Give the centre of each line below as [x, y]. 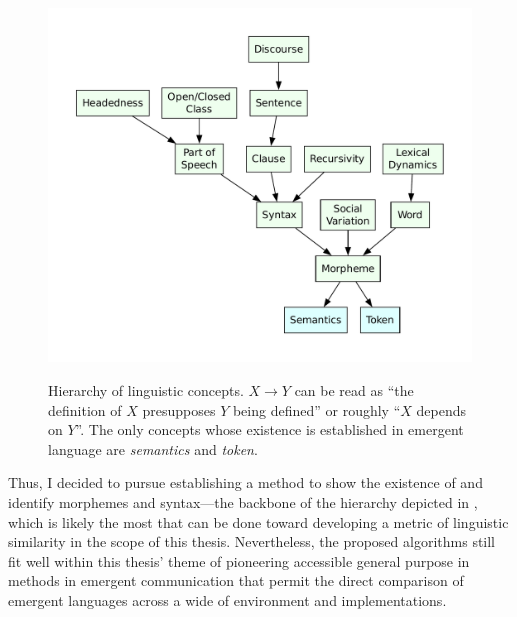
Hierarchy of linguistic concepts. [146, 390]
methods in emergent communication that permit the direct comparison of [236, 580]
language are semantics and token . [153, 448]
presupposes [179, 409]
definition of [85, 409]
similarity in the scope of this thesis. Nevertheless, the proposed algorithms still [252, 541]
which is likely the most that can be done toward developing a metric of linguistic [258, 521]
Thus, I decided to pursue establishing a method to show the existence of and [245, 482]
